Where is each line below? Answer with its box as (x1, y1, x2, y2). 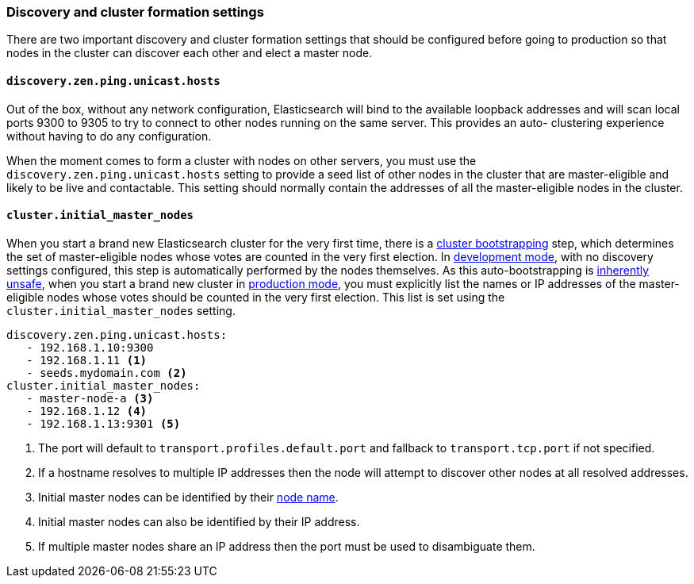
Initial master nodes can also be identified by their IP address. (38, 514, 360, 528)
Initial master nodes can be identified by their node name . (38, 490, 339, 504)
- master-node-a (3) (26, 391, 154, 405)
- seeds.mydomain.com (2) (26, 366, 187, 379)
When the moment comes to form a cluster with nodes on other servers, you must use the (6, 153, 477, 167)
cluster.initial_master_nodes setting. (6, 303, 236, 317)
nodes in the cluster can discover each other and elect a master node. (6, 46, 373, 60)
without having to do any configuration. (6, 129, 212, 143)
